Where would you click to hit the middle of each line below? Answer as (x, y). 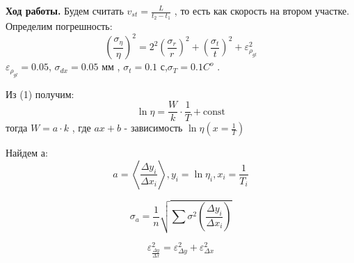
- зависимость (153, 128)
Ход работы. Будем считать (65, 10)
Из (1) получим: (40, 94)
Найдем (22, 153)
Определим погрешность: (59, 26)
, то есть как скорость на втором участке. (262, 10)
